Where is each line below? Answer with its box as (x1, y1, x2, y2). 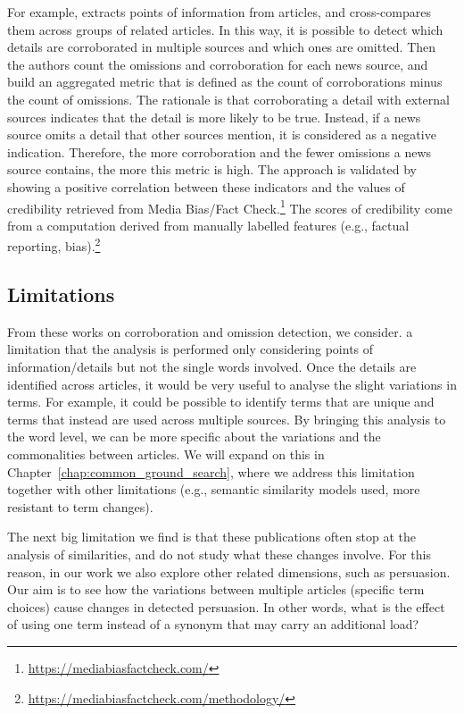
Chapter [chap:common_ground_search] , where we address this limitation (7, 462, 415, 481)
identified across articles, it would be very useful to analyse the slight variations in (7, 374, 457, 393)
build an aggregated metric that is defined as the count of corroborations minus (7, 72, 443, 91)
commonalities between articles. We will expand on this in (7, 444, 325, 463)
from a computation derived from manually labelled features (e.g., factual (7, 215, 410, 234)
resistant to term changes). (7, 497, 153, 516)
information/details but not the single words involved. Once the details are (7, 357, 417, 376)
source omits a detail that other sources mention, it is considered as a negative (7, 125, 436, 144)
